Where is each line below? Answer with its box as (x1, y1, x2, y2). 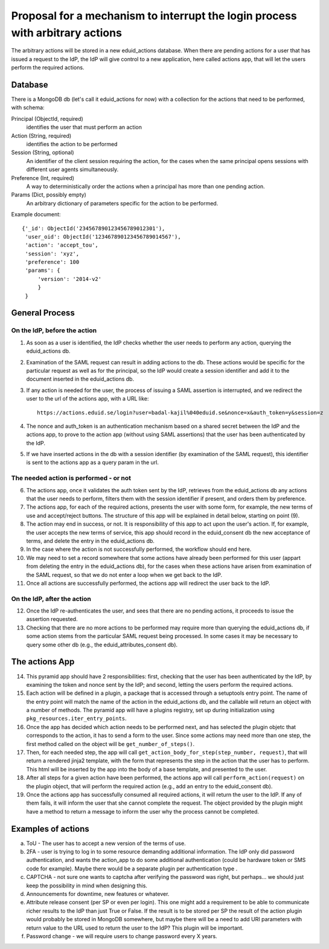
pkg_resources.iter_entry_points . (26, 715, 127, 722)
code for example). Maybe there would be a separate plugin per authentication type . (26, 864, 238, 872)
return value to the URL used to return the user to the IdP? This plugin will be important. (26, 924, 244, 931)
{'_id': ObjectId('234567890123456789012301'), (22, 225, 165, 232)
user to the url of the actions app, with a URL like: (26, 395, 149, 402)
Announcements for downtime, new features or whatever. (26, 890, 170, 898)
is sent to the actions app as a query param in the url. (26, 459, 159, 466)
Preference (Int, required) (11, 174, 75, 181)
